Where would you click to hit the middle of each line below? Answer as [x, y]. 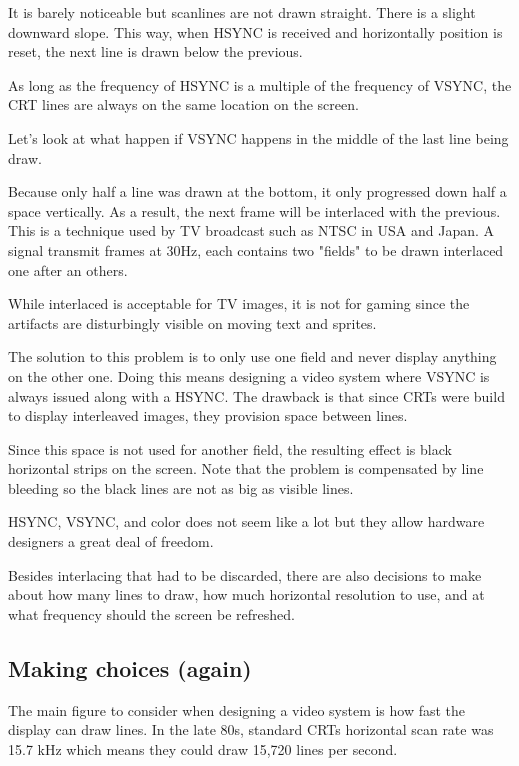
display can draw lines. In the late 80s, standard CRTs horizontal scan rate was [251, 729]
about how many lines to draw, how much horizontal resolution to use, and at [246, 594]
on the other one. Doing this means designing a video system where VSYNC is [249, 375]
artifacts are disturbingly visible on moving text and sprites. [192, 322]
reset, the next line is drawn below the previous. [155, 51]
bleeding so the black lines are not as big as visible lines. [181, 487]
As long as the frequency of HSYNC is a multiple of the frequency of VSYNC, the [260, 84]
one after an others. [68, 269]
